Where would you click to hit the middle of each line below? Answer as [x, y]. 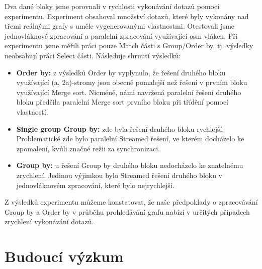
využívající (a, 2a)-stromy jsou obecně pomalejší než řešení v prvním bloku [132, 82]
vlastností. [32, 111]
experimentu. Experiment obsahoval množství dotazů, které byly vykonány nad [127, 16]
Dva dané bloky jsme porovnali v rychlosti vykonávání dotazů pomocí [112, 6]
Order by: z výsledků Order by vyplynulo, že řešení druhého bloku [121, 72]
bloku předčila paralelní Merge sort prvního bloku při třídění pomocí [122, 102]
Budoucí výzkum [64, 256]
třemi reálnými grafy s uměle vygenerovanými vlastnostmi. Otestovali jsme [120, 26]
